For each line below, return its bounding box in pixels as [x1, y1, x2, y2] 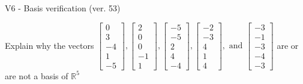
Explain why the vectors [5, 39, 94, 51]
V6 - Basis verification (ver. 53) [5, 2, 121, 14]
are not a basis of [5, 69, 68, 82]
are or [277, 39, 299, 51]
